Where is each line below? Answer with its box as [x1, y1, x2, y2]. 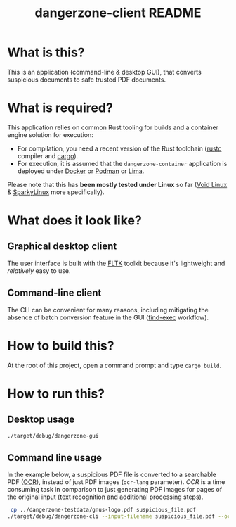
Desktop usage [7, 414, 75, 426]
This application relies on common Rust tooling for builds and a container [7, 123, 219, 132]
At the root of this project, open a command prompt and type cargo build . [7, 361, 222, 369]
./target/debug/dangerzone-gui [7, 432, 99, 439]
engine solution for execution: [7, 130, 93, 139]
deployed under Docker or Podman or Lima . [17, 167, 145, 175]
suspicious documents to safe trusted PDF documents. [7, 75, 166, 84]
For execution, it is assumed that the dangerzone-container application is [17, 159, 228, 167]
